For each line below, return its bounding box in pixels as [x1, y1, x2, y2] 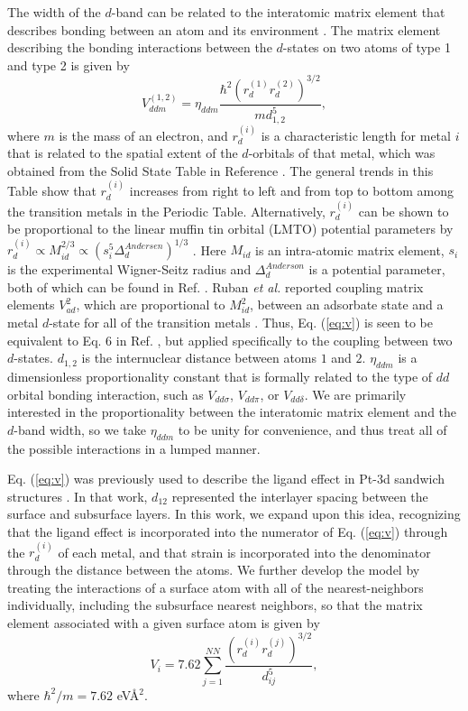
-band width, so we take [14, 420, 146, 439]
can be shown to [358, 201, 449, 220]
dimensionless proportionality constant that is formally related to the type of [7, 366, 433, 385]
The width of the [7, 3, 101, 21]
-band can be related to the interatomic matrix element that [111, 3, 445, 21]
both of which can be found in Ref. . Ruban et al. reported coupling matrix [7, 277, 424, 296]
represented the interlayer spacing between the [171, 486, 428, 505]
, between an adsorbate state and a [250, 295, 444, 314]
